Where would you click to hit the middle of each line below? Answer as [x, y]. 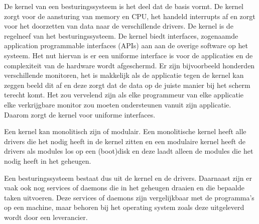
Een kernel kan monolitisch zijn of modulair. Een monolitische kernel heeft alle [125, 131]
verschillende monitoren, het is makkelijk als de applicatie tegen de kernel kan [124, 75]
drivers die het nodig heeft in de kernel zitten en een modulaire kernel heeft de [125, 141]
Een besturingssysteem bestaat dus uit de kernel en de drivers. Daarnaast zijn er [128, 178]
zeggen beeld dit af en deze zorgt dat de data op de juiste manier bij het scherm [127, 85]
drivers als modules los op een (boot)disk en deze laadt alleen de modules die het [129, 151]
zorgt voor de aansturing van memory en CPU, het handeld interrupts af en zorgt [130, 16]
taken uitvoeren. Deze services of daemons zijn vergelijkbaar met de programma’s [129, 197]
